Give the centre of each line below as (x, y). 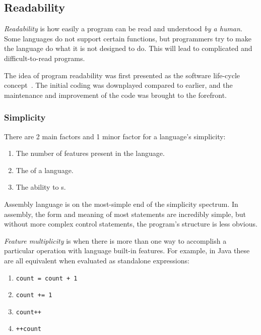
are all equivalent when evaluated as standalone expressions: (97, 260)
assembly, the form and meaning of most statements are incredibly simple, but (125, 214)
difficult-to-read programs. (45, 58)
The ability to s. (41, 187)
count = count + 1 (47, 278)
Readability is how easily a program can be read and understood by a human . (123, 29)
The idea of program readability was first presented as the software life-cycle (122, 75)
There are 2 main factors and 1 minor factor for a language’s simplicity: (115, 136)
